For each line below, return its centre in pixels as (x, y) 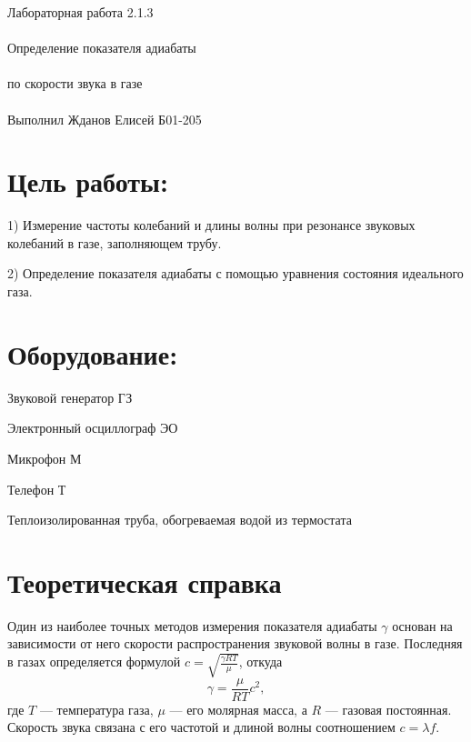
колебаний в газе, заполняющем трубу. (115, 242)
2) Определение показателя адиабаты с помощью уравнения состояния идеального (235, 273)
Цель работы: (88, 181)
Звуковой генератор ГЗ (70, 397)
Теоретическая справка (145, 582)
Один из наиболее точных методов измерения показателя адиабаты (192, 625)
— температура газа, (96, 709)
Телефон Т (37, 489)
